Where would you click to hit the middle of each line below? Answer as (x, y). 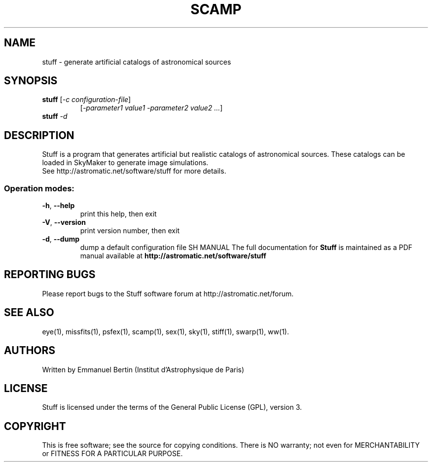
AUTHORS (30, 351)
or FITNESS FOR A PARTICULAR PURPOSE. (112, 454)
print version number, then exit (130, 231)
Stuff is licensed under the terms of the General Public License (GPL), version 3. (172, 407)
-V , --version (64, 222)
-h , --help (58, 206)
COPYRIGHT (35, 426)
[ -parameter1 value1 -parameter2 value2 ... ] (151, 108)
